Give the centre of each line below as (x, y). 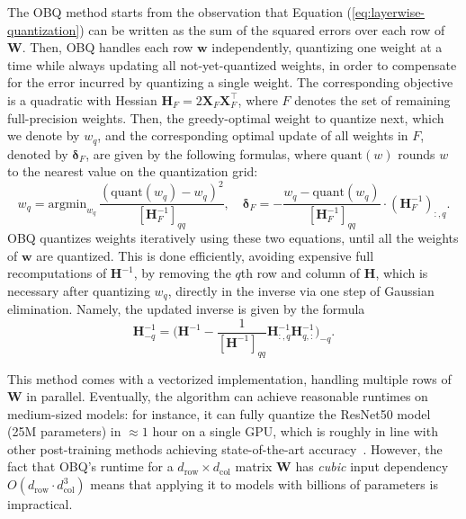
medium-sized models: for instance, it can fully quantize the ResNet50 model (219, 413)
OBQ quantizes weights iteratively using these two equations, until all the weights (233, 237)
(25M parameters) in (64, 431)
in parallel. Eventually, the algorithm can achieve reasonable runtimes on (227, 396)
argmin (67, 204)
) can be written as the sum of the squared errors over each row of (262, 29)
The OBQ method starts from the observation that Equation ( (180, 12)
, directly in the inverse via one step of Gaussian (301, 290)
